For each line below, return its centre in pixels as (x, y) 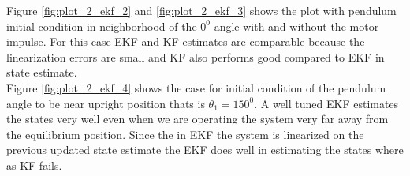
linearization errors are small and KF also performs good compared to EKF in (196, 56)
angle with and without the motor (296, 26)
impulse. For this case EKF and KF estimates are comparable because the (186, 41)
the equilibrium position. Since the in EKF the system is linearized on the (185, 134)
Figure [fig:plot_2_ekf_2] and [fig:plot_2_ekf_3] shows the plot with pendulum (201, 10)
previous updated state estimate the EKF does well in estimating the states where (205, 150)
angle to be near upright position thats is (106, 103)
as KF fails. (34, 165)
